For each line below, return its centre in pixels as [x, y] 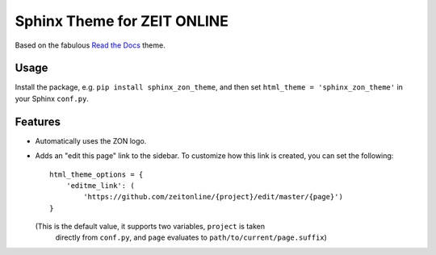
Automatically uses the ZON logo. [91, 140]
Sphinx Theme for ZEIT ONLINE [122, 21]
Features [38, 121]
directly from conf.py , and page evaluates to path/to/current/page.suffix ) [191, 237]
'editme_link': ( [100, 185]
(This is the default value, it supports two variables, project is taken [150, 227]
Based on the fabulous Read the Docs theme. [90, 45]
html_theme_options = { [96, 174]
